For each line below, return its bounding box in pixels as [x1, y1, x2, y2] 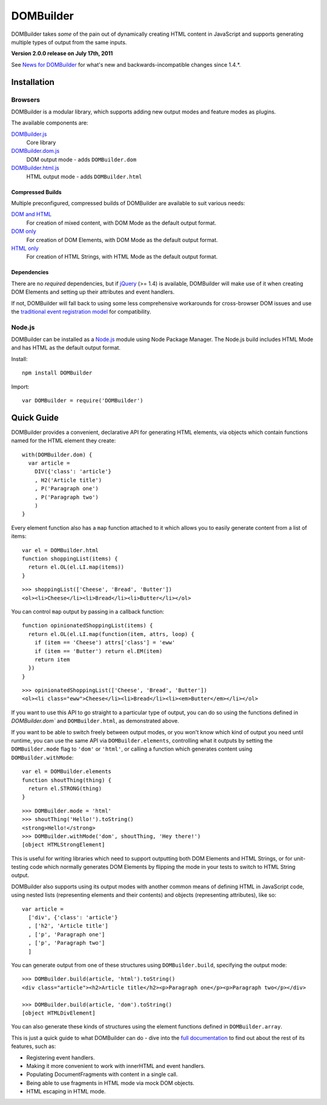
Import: [11, 383, 30, 390]
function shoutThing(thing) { [22, 777, 112, 783]
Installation [11, 76, 54, 87]
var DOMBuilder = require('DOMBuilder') [22, 397, 144, 404]
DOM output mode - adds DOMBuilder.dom [26, 155, 137, 163]
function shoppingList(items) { [22, 555, 118, 562]
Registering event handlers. [26, 1053, 95, 1061]
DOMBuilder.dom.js [11, 147, 60, 155]
